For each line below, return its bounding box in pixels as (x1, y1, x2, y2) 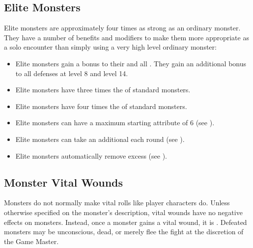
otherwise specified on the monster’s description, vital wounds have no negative (4, 207, 243, 217)
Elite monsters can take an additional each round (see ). (15, 134, 185, 144)
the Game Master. (4, 236, 59, 246)
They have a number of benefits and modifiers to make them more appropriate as (4, 32, 249, 42)
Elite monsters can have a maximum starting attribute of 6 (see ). (15, 117, 215, 128)
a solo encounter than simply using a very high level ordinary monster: (4, 42, 217, 52)
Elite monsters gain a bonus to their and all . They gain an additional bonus (15, 58, 247, 68)
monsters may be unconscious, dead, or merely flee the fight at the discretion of (4, 226, 244, 237)
